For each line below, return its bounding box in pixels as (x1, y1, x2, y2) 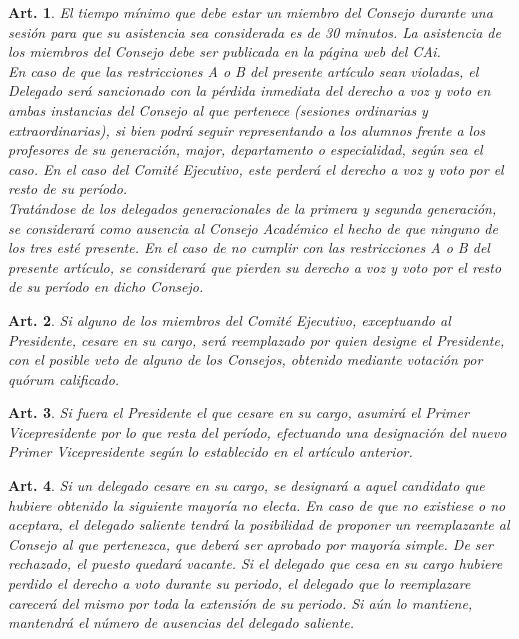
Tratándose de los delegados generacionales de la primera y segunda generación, (8, 197, 497, 218)
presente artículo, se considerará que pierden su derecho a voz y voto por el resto (8, 256, 502, 277)
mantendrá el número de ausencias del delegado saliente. (8, 612, 355, 633)
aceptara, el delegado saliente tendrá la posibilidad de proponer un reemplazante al (8, 514, 510, 535)
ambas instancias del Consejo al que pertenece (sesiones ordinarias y (8, 99, 428, 120)
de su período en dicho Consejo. (8, 276, 204, 297)
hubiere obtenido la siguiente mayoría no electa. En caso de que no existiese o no (8, 494, 506, 515)
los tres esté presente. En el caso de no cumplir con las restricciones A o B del (8, 237, 490, 258)
